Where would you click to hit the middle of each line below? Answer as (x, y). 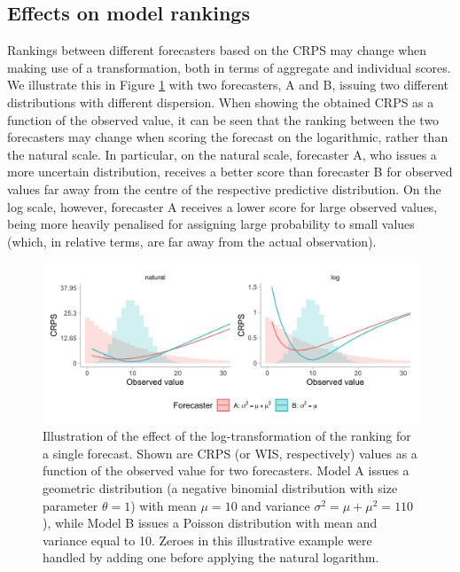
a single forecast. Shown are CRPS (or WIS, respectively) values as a (230, 453)
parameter (70, 505)
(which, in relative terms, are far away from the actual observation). (192, 241)
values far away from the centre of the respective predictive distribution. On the (224, 188)
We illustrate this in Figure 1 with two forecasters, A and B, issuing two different (228, 85)
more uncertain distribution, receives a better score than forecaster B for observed (230, 172)
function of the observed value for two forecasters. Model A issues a (226, 470)
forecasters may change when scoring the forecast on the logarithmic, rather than (228, 137)
